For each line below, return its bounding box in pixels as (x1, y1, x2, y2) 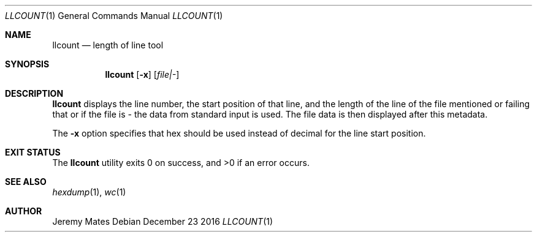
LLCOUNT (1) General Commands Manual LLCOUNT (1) (5, 10, 223, 21)
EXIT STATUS (5, 147, 61, 157)
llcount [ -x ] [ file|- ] (105, 69, 180, 80)
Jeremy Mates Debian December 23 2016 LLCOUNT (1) (52, 216, 273, 227)
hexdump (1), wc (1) (52, 187, 126, 197)
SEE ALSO (5, 176, 47, 187)
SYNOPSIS (5, 59, 50, 69)
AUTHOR (5, 206, 42, 216)
